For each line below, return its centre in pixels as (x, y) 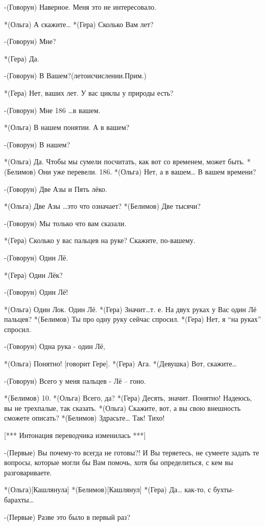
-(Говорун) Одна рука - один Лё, (55, 346)
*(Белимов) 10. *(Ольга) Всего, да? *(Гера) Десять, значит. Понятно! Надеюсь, (128, 398)
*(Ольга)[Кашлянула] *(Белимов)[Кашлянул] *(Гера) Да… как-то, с (108, 489)
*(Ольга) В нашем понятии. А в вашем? (67, 127)
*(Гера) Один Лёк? (33, 275)
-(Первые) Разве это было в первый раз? (67, 517)
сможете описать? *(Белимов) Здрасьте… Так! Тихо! (85, 418)
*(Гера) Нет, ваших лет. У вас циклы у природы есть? (89, 92)
